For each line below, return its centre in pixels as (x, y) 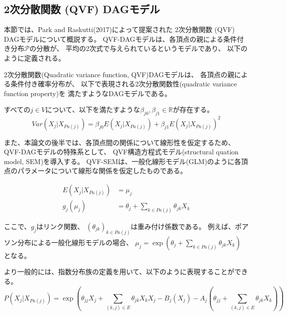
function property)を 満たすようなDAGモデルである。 (88, 93)
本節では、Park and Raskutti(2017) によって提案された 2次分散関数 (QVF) (119, 29)
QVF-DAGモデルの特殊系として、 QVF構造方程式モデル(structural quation (121, 152)
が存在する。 (194, 109)
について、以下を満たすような (93, 109)
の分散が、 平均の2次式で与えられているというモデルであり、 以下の (138, 48)
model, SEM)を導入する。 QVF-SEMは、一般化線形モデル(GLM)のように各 (123, 161)
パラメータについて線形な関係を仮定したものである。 (102, 171)
